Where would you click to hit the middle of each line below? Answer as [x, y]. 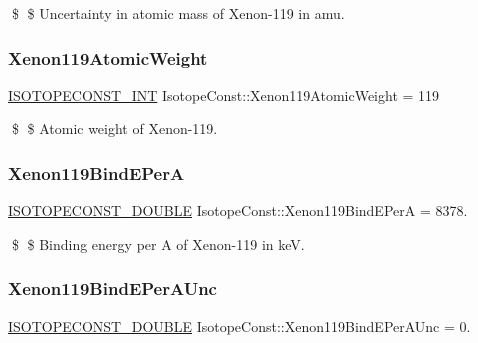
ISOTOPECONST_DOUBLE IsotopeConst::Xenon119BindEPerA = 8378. [238, 210]
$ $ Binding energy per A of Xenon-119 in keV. [158, 243]
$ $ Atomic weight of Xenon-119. [114, 128]
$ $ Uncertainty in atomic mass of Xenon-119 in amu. [178, 13]
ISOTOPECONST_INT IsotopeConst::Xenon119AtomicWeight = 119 [224, 94]
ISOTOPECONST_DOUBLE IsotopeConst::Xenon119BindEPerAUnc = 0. [239, 325]
